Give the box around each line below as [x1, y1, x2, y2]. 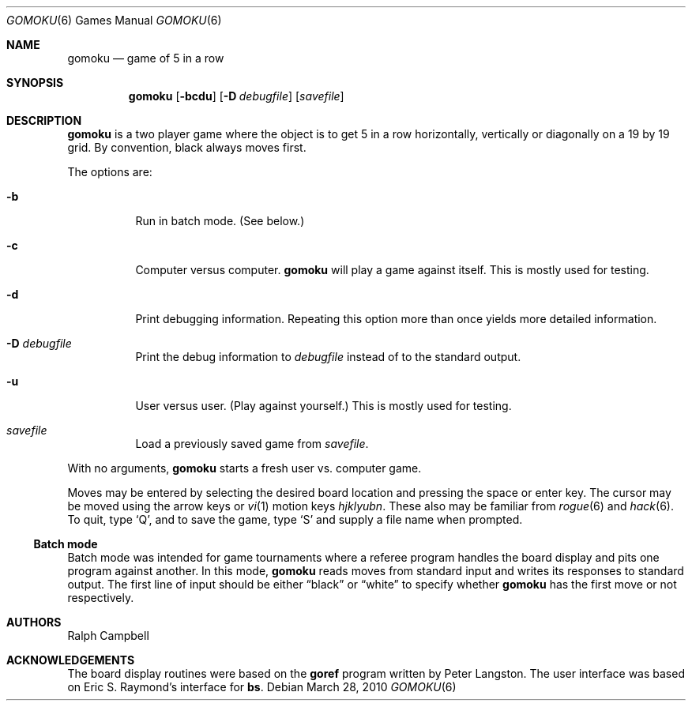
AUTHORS [6, 615, 62, 629]
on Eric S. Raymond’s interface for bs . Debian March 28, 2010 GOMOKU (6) [67, 680, 457, 694]
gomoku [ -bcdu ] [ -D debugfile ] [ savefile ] [128, 89, 344, 103]
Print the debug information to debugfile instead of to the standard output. [135, 350, 521, 363]
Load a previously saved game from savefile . [135, 437, 369, 450]
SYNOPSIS [6, 76, 64, 89]
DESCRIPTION [6, 114, 82, 127]
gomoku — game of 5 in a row [67, 51, 224, 65]
